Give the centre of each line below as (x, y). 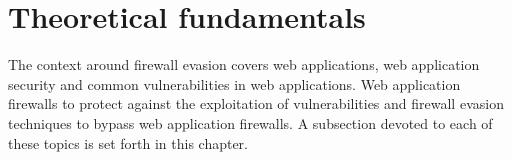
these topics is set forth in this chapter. (128, 142)
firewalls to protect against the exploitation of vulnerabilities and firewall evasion (256, 103)
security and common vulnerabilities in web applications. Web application (234, 83)
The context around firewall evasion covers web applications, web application (244, 64)
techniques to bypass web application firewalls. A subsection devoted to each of (250, 122)
